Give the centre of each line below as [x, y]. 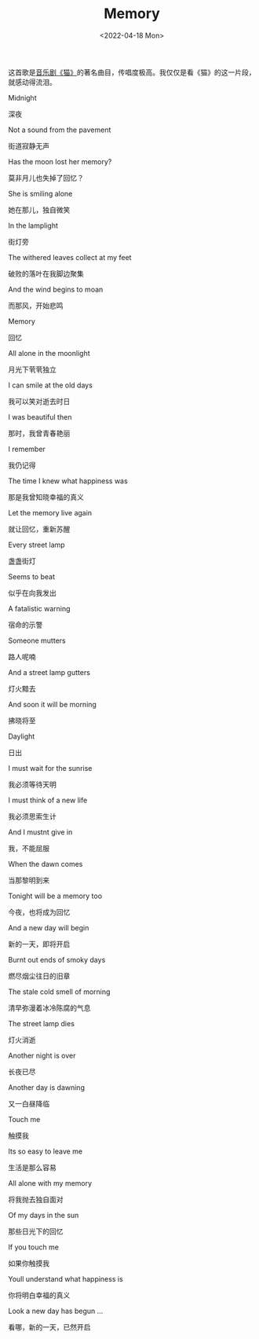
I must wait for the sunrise [50, 768]
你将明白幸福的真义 [39, 1295]
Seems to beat [31, 576]
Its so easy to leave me [46, 1151]
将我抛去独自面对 [36, 1199]
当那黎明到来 [29, 880]
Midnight [22, 97]
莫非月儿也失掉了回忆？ [46, 178]
